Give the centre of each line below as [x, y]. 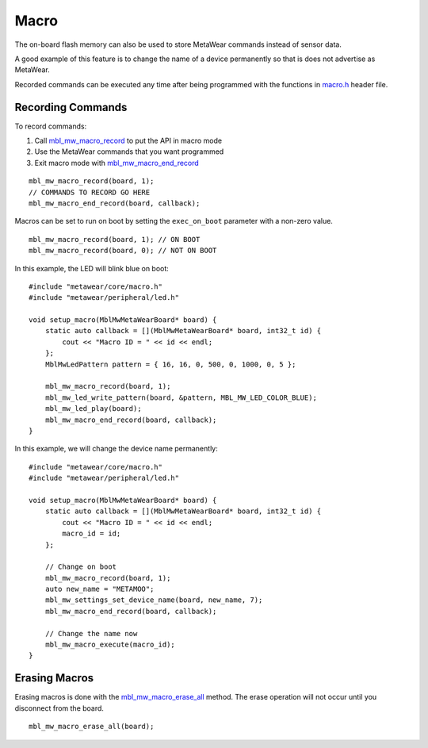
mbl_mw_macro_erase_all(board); [92, 727]
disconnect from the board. [59, 708]
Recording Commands [71, 107]
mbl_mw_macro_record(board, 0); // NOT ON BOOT [123, 251]
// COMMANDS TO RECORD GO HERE [90, 192]
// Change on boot [81, 567]
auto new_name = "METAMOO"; [99, 589]
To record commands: [51, 126]
